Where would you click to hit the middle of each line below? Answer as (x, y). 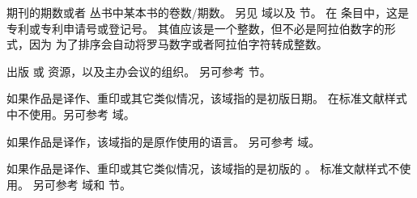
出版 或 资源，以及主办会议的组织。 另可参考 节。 (139, 71)
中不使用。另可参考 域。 (71, 114)
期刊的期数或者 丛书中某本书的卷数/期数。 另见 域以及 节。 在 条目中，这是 (208, 12)
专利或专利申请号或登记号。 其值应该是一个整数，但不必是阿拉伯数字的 (196, 28)
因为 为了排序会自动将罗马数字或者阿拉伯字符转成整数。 (178, 44)
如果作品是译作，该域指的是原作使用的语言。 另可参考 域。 (164, 141)
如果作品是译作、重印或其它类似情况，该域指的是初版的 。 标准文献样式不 (203, 169)
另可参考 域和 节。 (82, 184)
